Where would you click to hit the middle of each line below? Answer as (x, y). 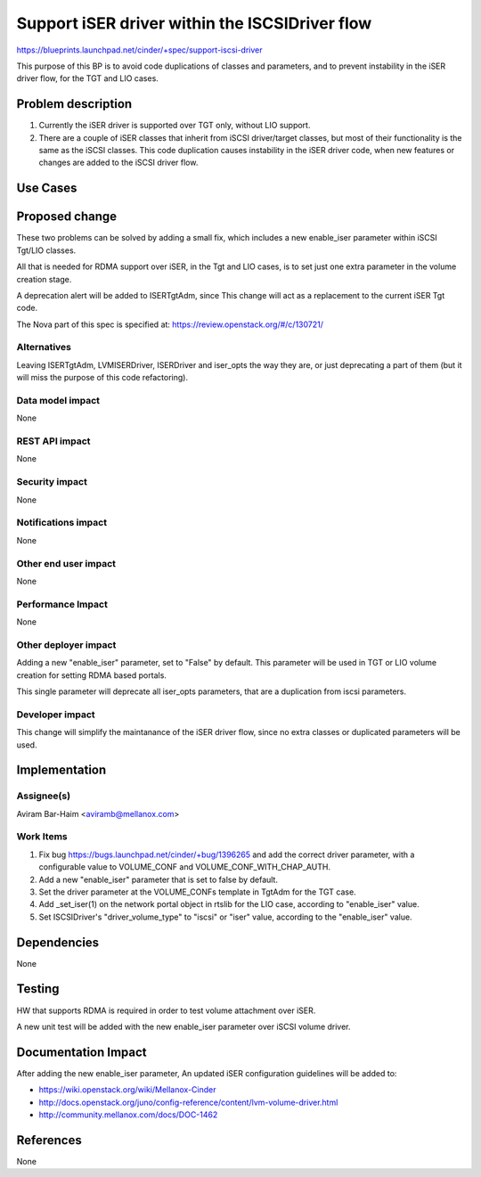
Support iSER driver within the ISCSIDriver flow (194, 23)
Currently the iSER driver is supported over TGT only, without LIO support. (175, 126)
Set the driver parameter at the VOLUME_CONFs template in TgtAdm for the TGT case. (197, 892)
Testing (38, 989)
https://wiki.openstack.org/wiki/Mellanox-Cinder (127, 1090)
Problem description (74, 104)
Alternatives (44, 347)
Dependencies (58, 942)
